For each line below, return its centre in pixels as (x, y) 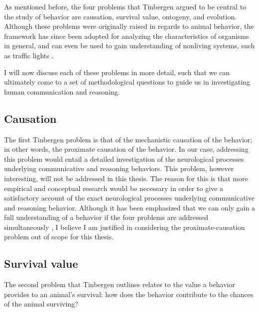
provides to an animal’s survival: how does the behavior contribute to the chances (129, 294)
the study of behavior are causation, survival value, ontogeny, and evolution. (121, 16)
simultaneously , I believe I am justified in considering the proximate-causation (125, 227)
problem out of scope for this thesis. (59, 237)
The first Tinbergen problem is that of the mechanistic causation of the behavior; (128, 139)
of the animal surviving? (41, 304)
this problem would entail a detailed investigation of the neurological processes (124, 158)
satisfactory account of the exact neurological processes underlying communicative (129, 198)
